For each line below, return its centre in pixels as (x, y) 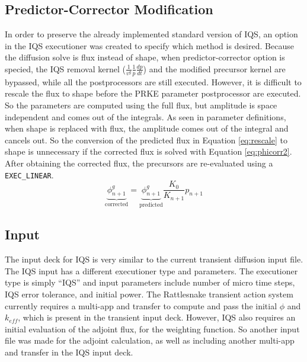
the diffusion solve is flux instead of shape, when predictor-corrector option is (145, 57)
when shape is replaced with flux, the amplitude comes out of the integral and (147, 128)
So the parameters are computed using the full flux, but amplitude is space (141, 105)
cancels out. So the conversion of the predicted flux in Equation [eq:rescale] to (146, 140)
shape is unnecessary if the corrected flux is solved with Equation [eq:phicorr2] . (148, 151)
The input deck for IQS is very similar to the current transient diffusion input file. (154, 259)
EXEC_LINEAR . (29, 174)
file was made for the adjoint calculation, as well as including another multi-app (150, 340)
